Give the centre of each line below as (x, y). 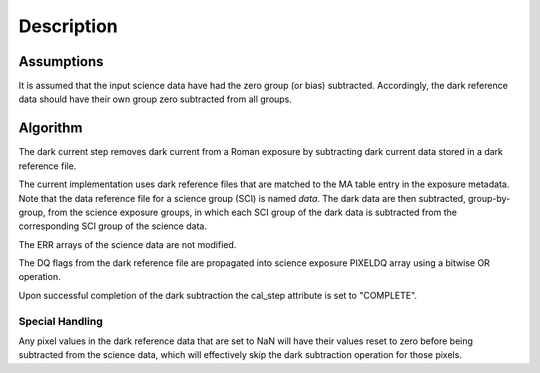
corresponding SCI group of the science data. (112, 226)
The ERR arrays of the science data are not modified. (127, 244)
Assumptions (61, 61)
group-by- (489, 198)
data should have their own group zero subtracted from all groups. (155, 99)
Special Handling (61, 321)
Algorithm (50, 128)
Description (68, 26)
